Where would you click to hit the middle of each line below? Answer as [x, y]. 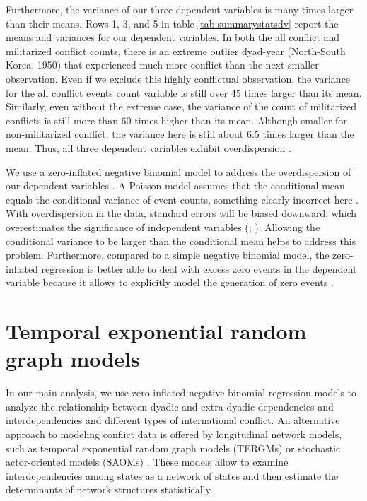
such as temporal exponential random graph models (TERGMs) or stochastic [173, 448]
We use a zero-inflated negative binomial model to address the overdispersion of [179, 171]
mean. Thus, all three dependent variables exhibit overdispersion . [148, 147]
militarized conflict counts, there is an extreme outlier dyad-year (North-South [176, 51]
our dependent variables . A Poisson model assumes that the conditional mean [175, 185]
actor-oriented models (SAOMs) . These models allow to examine [147, 462]
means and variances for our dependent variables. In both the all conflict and [173, 37]
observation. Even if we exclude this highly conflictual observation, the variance [178, 78]
